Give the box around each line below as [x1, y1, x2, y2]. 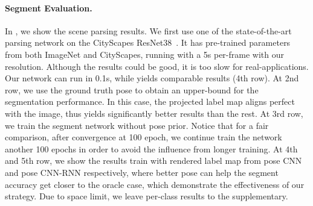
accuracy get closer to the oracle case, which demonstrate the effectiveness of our [5, 178, 305, 190]
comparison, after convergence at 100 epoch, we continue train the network [5, 131, 282, 143]
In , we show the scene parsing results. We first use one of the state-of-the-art [5, 24, 292, 37]
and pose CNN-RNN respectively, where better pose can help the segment [5, 166, 279, 178]
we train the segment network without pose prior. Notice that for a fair [5, 119, 269, 131]
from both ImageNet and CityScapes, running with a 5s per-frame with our [5, 48, 284, 60]
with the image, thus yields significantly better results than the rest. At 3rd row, [5, 107, 303, 119]
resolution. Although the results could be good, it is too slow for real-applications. [5, 60, 309, 72]
